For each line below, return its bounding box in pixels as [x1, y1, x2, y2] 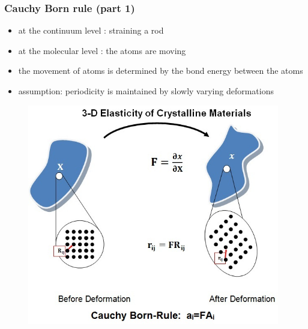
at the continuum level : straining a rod [18, 24, 164, 37]
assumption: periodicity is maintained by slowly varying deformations [18, 85, 274, 97]
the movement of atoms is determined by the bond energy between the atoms [18, 64, 303, 77]
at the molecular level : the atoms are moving [18, 44, 186, 56]
